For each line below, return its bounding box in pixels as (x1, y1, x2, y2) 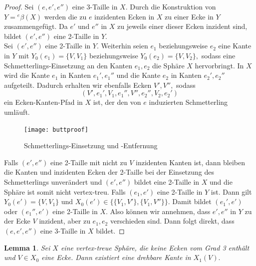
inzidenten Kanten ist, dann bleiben (135, 157, 246, 167)
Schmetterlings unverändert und (4, 176, 102, 187)
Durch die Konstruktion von (130, 1, 216, 11)
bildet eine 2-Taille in (134, 176, 200, 187)
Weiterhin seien (101, 40, 148, 51)
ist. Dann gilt (211, 186, 252, 197)
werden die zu (44, 11, 87, 21)
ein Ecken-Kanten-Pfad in (4, 97, 83, 107)
